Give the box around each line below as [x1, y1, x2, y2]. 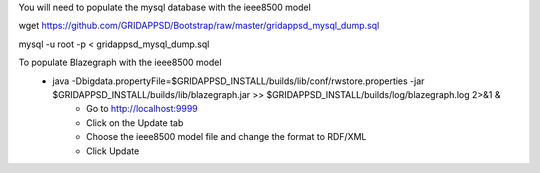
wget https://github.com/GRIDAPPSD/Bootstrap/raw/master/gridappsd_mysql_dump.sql [18, 20, 380, 32]
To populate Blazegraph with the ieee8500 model [18, 56, 222, 69]
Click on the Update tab [86, 116, 184, 129]
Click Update [86, 145, 140, 157]
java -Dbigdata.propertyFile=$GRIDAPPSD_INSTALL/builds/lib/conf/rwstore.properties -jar [52, 75, 425, 87]
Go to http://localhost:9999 [86, 103, 199, 115]
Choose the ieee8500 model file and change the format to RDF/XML [86, 131, 367, 143]
